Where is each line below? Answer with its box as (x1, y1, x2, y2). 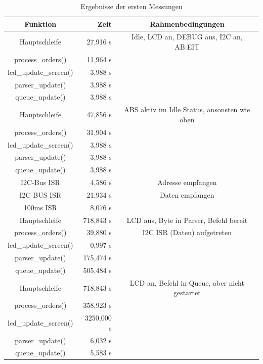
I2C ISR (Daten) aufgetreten (142, 227, 232, 238)
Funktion (24, 18, 57, 29)
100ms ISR (23, 202, 57, 212)
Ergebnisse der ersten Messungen (80, 1, 183, 11)
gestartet (173, 287, 201, 298)
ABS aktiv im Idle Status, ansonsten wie (124, 104, 250, 115)
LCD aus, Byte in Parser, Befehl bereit (126, 214, 248, 225)
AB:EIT (174, 41, 200, 52)
